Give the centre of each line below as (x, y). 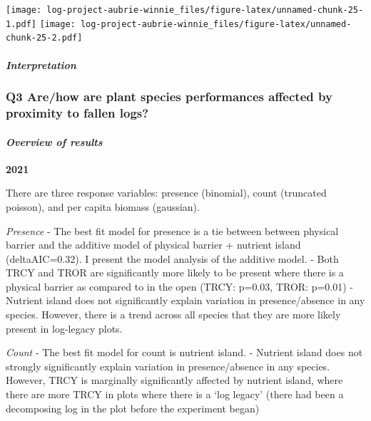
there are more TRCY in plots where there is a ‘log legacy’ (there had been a (175, 394)
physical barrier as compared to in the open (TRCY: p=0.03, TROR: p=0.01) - (180, 286)
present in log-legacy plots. (64, 328)
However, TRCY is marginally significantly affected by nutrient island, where (174, 380)
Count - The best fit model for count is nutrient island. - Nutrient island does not (184, 352)
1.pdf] (21, 24)
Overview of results (54, 141)
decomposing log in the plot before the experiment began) (133, 408)
